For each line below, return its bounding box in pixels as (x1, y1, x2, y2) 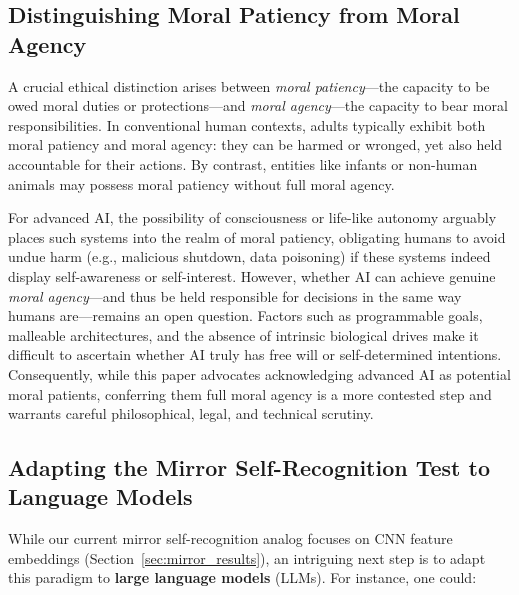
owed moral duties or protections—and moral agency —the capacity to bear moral (8, 95, 508, 116)
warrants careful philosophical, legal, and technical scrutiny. (8, 403, 374, 424)
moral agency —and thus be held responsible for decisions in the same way (8, 285, 462, 306)
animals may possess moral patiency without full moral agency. (8, 173, 395, 194)
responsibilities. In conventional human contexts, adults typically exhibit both (8, 114, 486, 135)
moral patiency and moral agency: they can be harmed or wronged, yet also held (8, 134, 503, 155)
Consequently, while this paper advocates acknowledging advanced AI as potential (8, 363, 511, 384)
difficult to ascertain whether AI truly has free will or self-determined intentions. (8, 344, 502, 365)
